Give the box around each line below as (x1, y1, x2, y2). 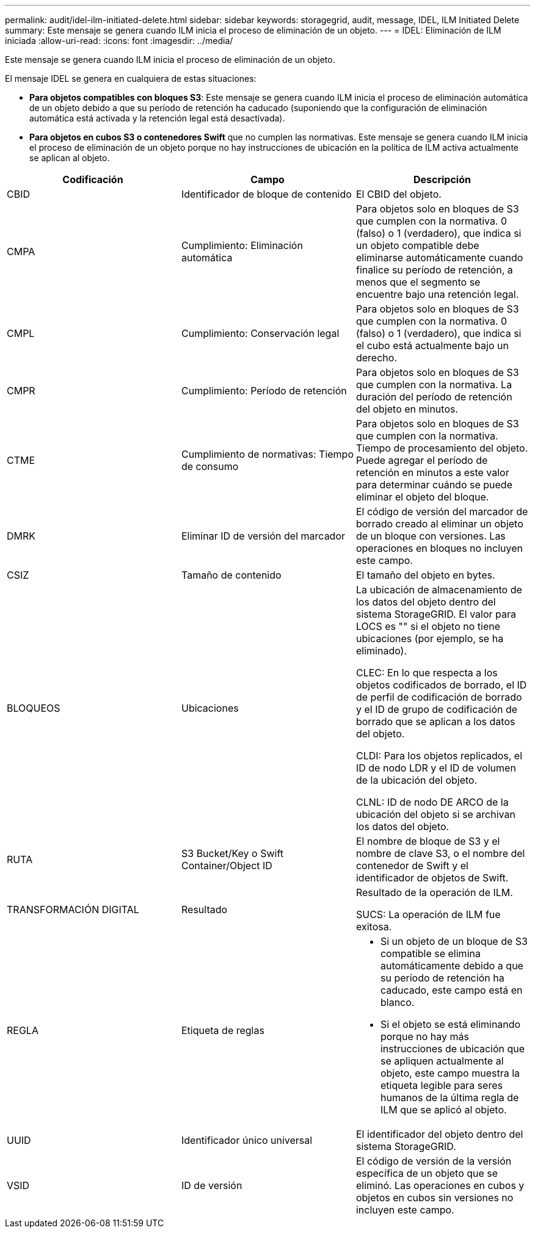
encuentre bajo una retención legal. (355, 288, 519, 300)
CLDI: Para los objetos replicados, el (355, 750, 523, 762)
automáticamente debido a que (380, 960, 523, 972)
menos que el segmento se (355, 276, 481, 288)
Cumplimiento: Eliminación (181, 239, 303, 251)
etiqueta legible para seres (380, 1079, 503, 1091)
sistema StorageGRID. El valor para (355, 608, 517, 620)
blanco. (380, 996, 415, 1008)
